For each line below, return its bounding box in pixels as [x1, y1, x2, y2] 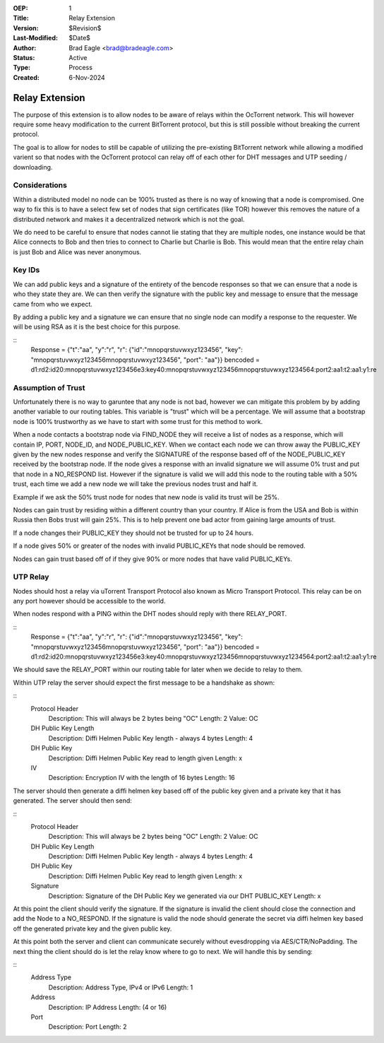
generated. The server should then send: [13, 796, 132, 805]
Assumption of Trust [13, 382, 85, 392]
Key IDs [13, 265, 40, 275]
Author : [13, 43, 37, 52]
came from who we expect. [13, 300, 93, 308]
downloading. [13, 163, 53, 171]
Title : [13, 14, 30, 23]
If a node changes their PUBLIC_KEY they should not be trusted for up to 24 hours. [13, 529, 254, 537]
